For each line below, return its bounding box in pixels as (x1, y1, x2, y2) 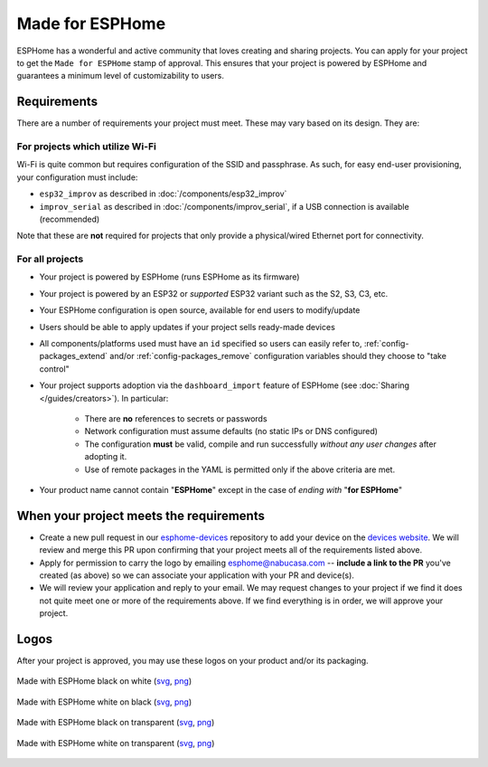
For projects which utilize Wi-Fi (16, 140, 157, 153)
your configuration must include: (16, 172, 138, 183)
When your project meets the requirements (16, 507, 266, 524)
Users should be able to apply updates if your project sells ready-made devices (39, 321, 336, 332)
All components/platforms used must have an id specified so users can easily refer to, (39, 338, 362, 349)
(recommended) (39, 213, 100, 224)
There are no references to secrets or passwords (84, 412, 267, 424)
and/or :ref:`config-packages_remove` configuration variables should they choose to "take (109, 351, 447, 362)
